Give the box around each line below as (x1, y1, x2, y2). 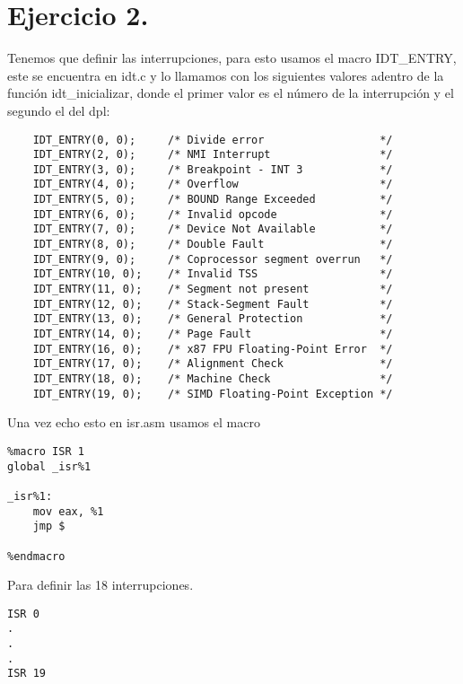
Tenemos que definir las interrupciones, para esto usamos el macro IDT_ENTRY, (7, 48, 457, 67)
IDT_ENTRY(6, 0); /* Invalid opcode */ (32, 207, 393, 221)
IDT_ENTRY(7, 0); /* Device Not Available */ (32, 223, 393, 236)
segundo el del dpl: (7, 101, 110, 119)
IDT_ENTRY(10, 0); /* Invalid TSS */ (32, 267, 393, 281)
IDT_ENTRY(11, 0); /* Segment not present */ (32, 283, 393, 296)
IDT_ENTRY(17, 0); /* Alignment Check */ (32, 357, 393, 371)
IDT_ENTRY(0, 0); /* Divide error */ (32, 133, 393, 146)
